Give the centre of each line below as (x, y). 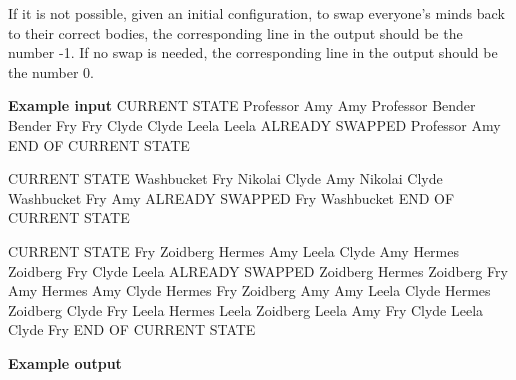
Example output (65, 362)
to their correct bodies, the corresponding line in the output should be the (235, 32)
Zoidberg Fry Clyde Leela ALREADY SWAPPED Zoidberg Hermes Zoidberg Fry (258, 270)
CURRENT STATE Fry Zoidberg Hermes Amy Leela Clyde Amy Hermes (233, 250)
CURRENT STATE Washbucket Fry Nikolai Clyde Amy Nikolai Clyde (225, 178)
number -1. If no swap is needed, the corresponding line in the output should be (253, 52)
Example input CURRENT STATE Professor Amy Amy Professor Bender (242, 105)
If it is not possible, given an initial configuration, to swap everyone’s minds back (256, 13)
